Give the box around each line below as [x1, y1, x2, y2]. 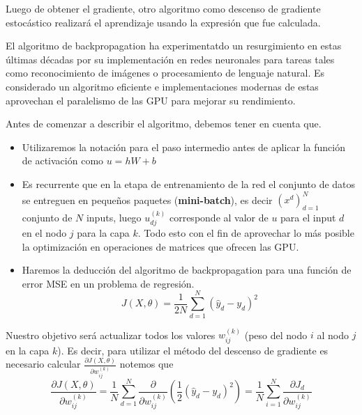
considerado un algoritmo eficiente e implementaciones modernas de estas [6, 79, 319, 93]
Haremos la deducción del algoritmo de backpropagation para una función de [22, 263, 352, 277]
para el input [280, 210, 336, 224]
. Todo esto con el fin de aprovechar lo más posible [137, 226, 354, 240]
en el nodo [22, 226, 67, 240]
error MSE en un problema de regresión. [22, 276, 195, 290]
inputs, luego [86, 210, 142, 224]
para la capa [77, 226, 130, 240]
